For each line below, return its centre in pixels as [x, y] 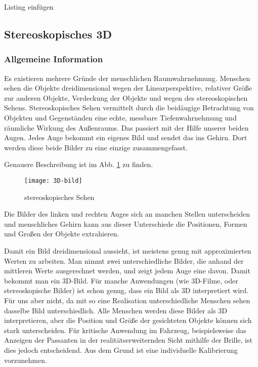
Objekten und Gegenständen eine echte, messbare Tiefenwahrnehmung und [120, 117]
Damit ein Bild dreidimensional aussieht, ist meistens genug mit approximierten [128, 250]
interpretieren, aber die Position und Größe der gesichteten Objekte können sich [128, 320]
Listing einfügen [29, 7]
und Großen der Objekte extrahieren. [62, 234]
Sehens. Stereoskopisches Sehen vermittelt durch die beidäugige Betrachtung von [129, 108]
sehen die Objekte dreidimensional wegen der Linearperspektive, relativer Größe [128, 88]
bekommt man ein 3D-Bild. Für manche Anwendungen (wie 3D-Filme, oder [121, 280]
